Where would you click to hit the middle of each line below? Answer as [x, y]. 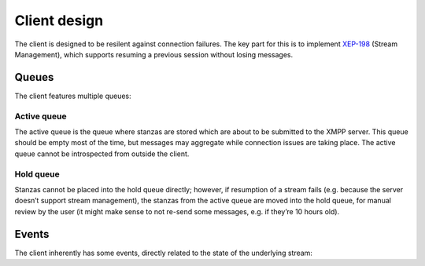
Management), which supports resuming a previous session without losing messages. [154, 54]
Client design [59, 20]
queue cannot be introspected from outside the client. [102, 154]
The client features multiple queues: [73, 96]
